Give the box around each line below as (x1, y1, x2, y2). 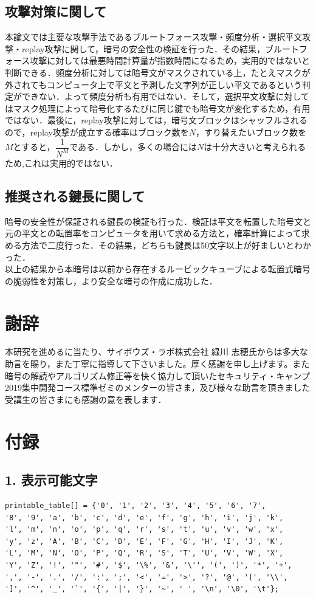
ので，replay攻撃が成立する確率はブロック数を (5, 125, 189, 138)
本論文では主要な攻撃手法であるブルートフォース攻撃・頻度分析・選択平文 (5, 30, 303, 43)
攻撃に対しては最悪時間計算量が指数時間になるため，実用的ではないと (30, 54, 310, 67)
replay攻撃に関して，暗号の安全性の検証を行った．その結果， (21, 42, 265, 55)
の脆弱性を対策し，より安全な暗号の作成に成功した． (5, 274, 218, 287)
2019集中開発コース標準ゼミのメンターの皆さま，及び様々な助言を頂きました (5, 381, 311, 394)
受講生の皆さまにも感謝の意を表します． (5, 393, 167, 405)
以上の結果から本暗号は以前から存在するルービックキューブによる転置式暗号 (5, 263, 311, 275)
